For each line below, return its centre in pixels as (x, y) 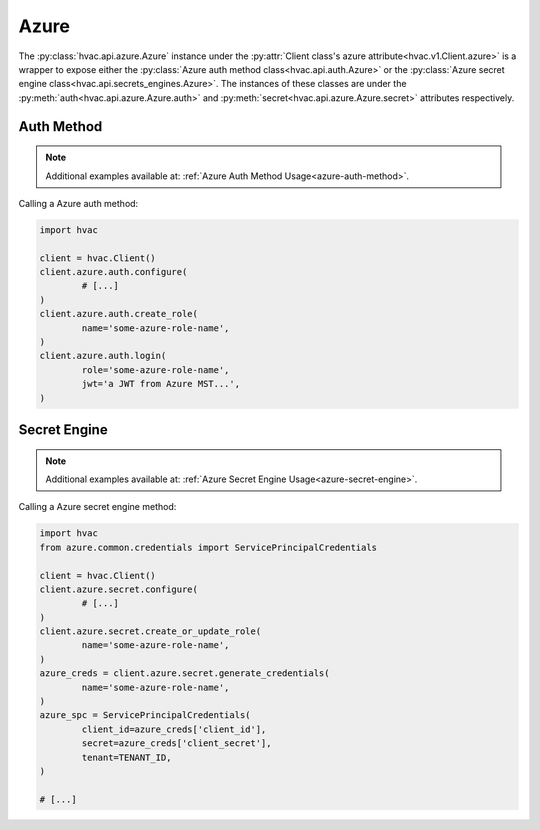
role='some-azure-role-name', (155, 369)
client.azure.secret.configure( (119, 589)
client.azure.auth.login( (103, 356)
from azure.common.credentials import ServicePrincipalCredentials (208, 547)
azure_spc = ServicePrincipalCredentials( (145, 715)
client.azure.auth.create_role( (119, 314)
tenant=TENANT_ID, (126, 757)
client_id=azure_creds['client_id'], (174, 729)
